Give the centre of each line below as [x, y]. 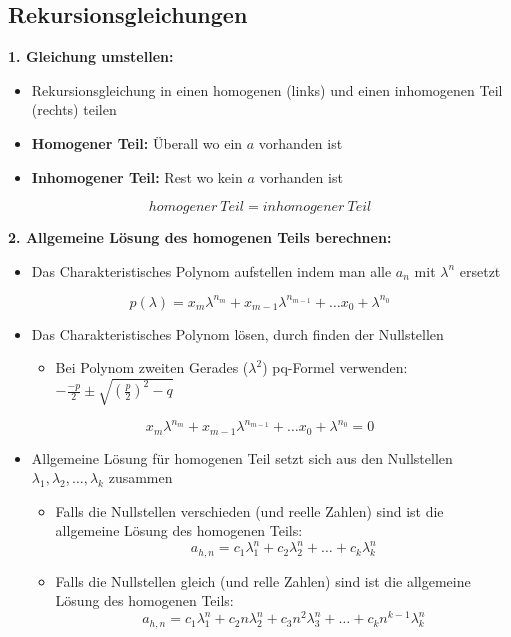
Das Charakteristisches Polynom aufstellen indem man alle [211, 270]
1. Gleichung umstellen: [91, 56]
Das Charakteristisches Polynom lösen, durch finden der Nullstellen [237, 333]
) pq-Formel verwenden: [335, 367]
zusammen [140, 477]
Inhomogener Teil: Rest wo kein [137, 176]
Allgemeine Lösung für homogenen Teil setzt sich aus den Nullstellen [242, 457]
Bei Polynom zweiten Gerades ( [152, 367]
